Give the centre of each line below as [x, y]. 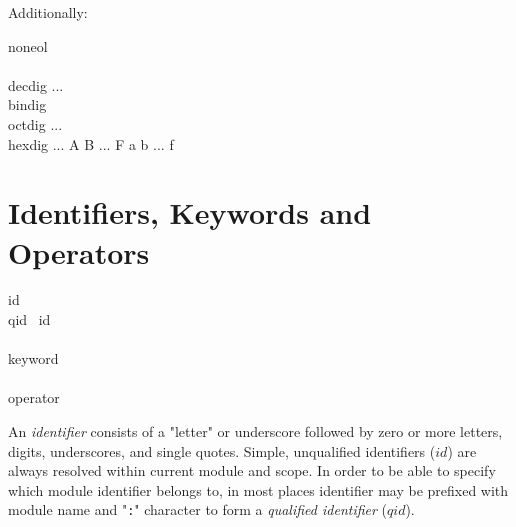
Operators [79, 251]
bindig [27, 104]
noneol [28, 45]
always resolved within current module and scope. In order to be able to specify [252, 470]
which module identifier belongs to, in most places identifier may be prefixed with [258, 489]
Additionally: [48, 12]
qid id [29, 319]
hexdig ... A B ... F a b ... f [91, 143]
